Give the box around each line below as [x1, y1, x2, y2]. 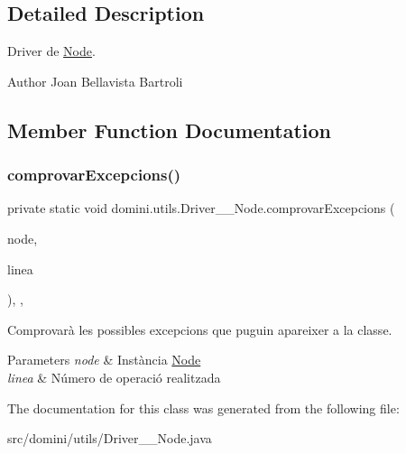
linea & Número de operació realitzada [7, 367, 221, 386]
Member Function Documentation [7, 116, 332, 144]
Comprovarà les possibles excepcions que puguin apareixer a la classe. [7, 320, 392, 338]
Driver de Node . [7, 42, 96, 60]
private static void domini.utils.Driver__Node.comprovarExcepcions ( [7, 199, 395, 218]
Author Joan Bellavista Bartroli [7, 71, 183, 90]
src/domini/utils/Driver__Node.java [7, 429, 212, 448]
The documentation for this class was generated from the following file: [7, 398, 400, 417]
